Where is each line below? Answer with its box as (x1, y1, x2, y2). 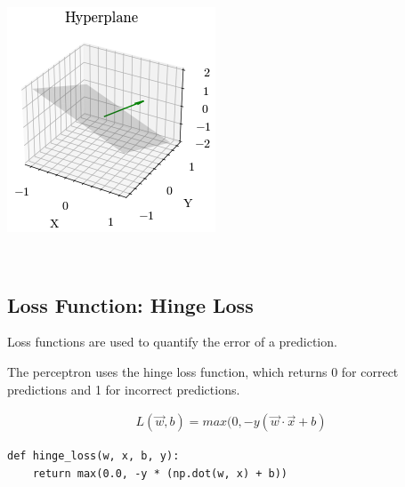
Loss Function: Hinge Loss (7, 291, 254, 318)
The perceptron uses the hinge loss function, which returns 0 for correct (7, 362, 399, 380)
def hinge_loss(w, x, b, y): (7, 450, 180, 463)
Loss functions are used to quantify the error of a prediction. (7, 332, 337, 351)
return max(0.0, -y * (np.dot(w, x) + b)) (32, 467, 288, 480)
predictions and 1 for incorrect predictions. (7, 379, 240, 398)
